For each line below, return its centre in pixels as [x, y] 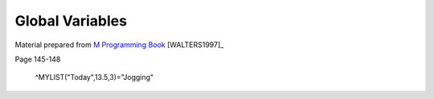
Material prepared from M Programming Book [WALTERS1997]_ [119, 45]
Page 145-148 [38, 59]
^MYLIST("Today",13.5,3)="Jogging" [94, 77]
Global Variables [71, 21]
